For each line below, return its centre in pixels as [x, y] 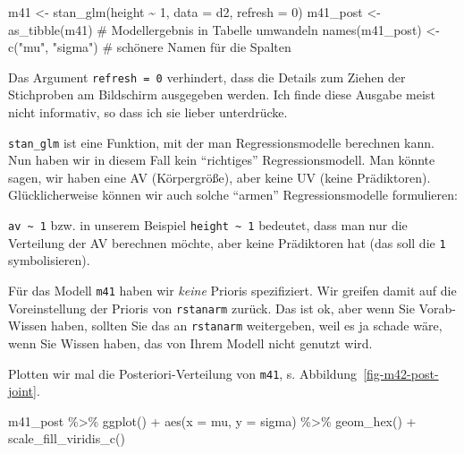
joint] [22, 391]
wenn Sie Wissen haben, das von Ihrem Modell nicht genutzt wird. [190, 343]
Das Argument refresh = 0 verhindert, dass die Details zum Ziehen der [207, 77]
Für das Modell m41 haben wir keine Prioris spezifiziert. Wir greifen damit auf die [232, 290]
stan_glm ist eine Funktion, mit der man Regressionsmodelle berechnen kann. [221, 142]
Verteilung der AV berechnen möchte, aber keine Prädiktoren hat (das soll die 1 [227, 242]
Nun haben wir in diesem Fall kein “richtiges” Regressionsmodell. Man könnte [222, 160]
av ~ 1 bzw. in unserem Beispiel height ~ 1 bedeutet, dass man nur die [208, 225]
